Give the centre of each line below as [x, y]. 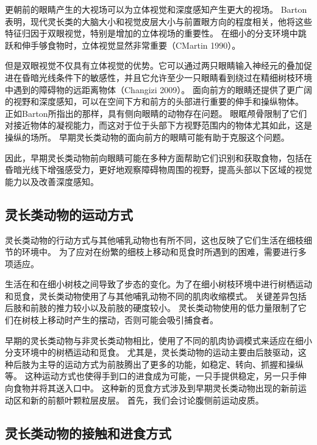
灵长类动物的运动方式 [69, 214]
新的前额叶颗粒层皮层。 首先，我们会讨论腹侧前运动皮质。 [147, 400]
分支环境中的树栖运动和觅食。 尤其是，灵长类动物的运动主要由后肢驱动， [151, 352]
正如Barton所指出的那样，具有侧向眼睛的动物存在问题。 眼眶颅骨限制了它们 [156, 113]
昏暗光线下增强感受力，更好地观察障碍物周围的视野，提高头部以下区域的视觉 [158, 170]
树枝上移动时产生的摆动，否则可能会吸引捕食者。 [120, 320]
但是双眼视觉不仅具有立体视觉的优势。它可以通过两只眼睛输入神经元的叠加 [154, 65]
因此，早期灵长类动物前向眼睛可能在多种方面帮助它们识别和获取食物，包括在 [158, 157]
